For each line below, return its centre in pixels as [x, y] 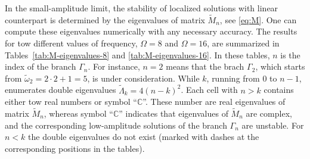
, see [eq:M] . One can [258, 19]
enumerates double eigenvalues [61, 90]
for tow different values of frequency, [71, 43]
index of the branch [41, 66]
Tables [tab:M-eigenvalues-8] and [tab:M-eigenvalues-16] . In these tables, [137, 54]
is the [290, 54]
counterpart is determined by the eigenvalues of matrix [105, 19]
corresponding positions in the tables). [75, 148]
